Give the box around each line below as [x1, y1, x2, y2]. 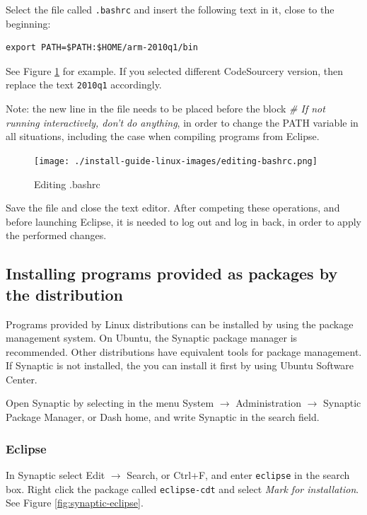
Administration [235, 395, 301, 410]
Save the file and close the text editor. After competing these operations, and [6, 200, 340, 215]
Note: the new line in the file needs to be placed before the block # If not [6, 101, 325, 116]
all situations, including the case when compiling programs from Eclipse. [6, 129, 320, 144]
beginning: [6, 16, 51, 30]
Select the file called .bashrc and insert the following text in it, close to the [6, 2, 334, 16]
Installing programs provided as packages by [6, 262, 338, 284]
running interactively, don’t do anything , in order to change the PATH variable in [6, 115, 359, 129]
